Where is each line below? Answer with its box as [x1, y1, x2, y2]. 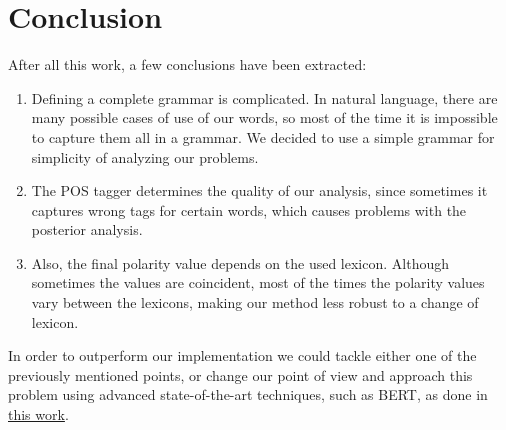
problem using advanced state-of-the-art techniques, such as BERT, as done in [8, 384, 488, 405]
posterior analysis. [31, 219, 143, 240]
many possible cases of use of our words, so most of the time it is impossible [31, 107, 498, 128]
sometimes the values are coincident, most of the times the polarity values [31, 272, 485, 293]
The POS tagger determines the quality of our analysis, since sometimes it [31, 180, 488, 201]
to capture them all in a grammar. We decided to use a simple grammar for [31, 126, 495, 147]
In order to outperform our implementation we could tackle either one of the [8, 345, 477, 366]
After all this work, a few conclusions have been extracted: [8, 54, 367, 75]
